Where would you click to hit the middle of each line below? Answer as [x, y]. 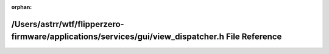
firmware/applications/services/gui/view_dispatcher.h [118, 37]
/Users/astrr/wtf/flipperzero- [68, 24]
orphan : [22, 7]
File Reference [254, 37]
